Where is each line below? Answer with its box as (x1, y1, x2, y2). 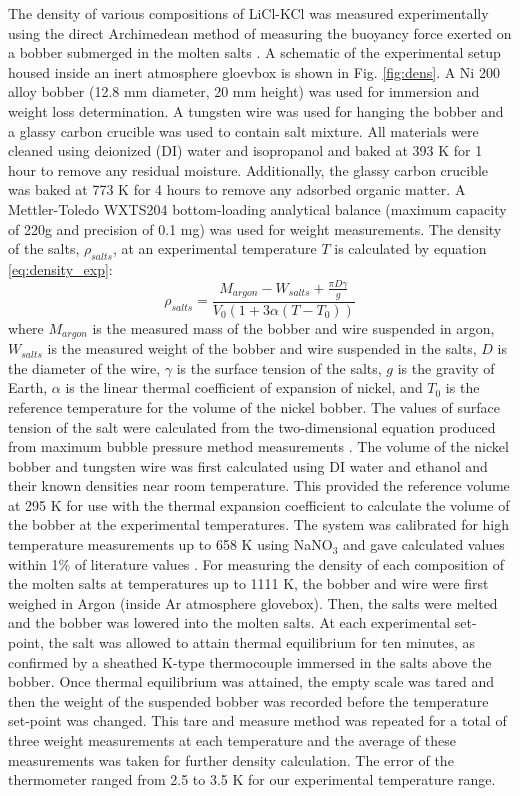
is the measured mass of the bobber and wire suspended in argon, (92, 317, 495, 338)
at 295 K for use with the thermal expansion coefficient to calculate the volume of (8, 494, 510, 515)
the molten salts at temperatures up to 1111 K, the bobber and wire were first (8, 573, 489, 594)
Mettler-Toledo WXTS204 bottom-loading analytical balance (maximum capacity (8, 198, 507, 219)
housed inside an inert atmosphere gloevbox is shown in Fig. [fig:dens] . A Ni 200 (8, 61, 500, 82)
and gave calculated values (343, 534, 505, 555)
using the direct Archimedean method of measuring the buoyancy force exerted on (8, 22, 512, 43)
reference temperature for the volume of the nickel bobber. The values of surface (8, 396, 500, 417)
